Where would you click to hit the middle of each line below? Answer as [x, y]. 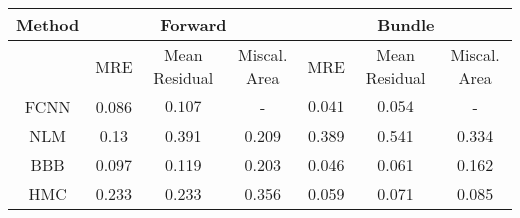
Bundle [406, 24]
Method [48, 24]
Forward [193, 24]
